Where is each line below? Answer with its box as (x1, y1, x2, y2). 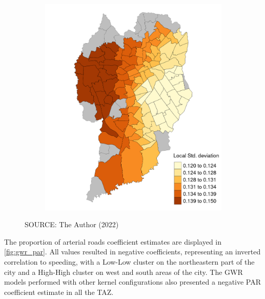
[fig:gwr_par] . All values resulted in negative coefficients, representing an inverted (4, 246, 261, 257)
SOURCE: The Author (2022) (25, 219, 119, 230)
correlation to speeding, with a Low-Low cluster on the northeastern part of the (4, 256, 255, 267)
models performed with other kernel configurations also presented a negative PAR (4, 276, 261, 287)
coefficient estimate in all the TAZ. (4, 286, 114, 297)
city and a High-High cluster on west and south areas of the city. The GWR (4, 266, 243, 277)
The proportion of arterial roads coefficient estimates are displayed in (4, 236, 222, 247)
